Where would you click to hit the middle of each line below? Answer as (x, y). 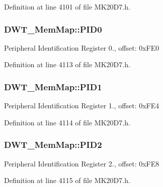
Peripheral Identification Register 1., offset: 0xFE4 (82, 106)
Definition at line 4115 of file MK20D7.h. (67, 180)
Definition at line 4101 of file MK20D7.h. (67, 7)
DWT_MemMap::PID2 (53, 145)
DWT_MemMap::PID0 (53, 29)
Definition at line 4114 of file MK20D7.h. (67, 122)
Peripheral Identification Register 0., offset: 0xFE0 (82, 47)
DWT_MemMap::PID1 (53, 86)
